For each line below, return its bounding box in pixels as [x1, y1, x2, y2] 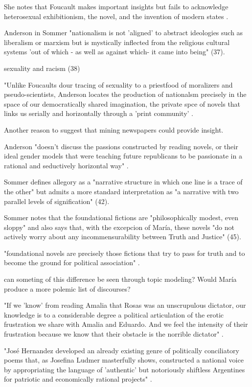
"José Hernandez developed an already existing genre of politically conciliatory [4, 345, 239, 355]
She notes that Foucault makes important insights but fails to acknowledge [4, 1, 229, 11]
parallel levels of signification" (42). [4, 196, 110, 206]
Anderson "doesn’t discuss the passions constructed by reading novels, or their [4, 141, 238, 151]
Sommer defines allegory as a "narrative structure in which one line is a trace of [4, 177, 243, 187]
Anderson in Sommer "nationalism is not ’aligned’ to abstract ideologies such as [4, 27, 243, 38]
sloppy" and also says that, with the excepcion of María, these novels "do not [4, 222, 235, 232]
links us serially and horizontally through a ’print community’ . [4, 108, 194, 118]
